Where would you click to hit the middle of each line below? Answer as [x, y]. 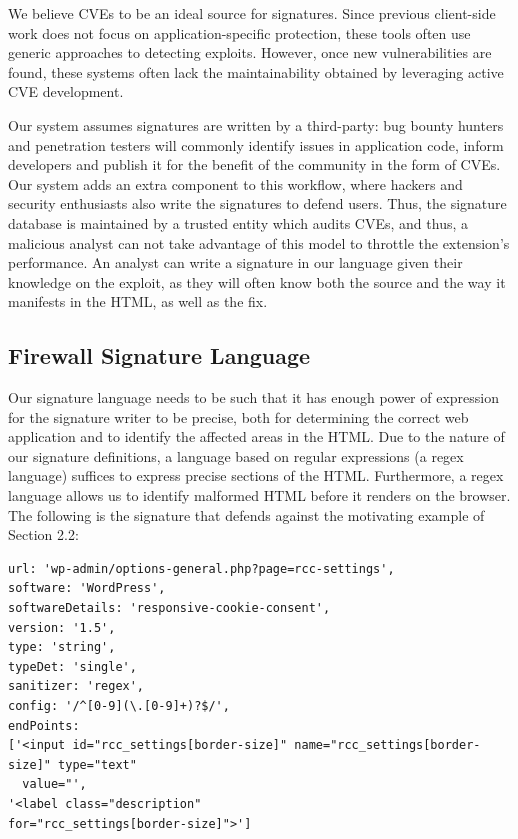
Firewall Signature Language [159, 355]
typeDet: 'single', [72, 666]
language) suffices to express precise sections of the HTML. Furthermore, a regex [256, 475]
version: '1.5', [62, 627]
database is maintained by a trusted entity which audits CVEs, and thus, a [238, 222]
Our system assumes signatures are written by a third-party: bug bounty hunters [256, 124]
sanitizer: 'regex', [76, 686]
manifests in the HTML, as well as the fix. [138, 301]
